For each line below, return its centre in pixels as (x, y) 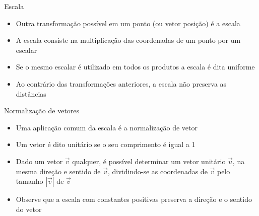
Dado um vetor (39, 161)
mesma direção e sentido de (58, 171)
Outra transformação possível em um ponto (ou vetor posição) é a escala (128, 23)
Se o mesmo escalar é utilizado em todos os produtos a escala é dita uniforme (135, 67)
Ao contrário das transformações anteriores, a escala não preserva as (121, 83)
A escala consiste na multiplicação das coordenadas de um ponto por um (128, 40)
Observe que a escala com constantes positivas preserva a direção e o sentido (134, 199)
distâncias (31, 93)
